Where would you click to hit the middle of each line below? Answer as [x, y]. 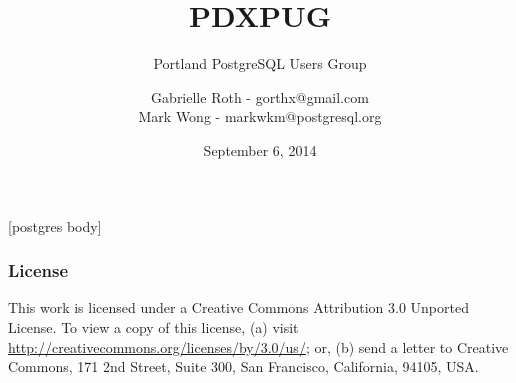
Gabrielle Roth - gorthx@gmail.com [260, 96]
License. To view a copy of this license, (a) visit [153, 326]
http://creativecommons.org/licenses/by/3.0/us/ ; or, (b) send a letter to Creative [258, 346]
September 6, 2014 [260, 149]
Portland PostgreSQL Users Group [260, 63]
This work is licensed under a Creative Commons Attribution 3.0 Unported [238, 307]
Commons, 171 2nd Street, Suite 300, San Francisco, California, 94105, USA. [243, 366]
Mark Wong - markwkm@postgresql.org [260, 116]
